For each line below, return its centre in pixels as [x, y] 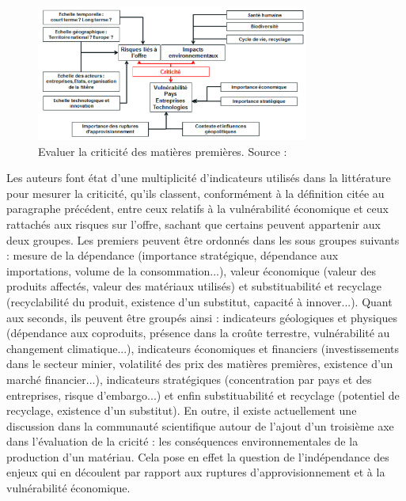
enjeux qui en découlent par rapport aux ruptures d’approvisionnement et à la [196, 472]
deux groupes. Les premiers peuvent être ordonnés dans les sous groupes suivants [203, 239]
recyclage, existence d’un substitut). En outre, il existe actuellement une [182, 410]
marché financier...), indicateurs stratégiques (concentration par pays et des [189, 379]
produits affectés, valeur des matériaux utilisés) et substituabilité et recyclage [194, 286]
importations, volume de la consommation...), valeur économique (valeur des [192, 270]
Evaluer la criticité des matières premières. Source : [163, 151]
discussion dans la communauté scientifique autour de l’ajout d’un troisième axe [200, 425]
